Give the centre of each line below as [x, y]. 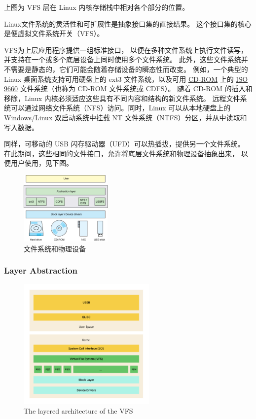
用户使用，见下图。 [42, 163]
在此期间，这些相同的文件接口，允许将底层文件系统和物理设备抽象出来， [121, 153]
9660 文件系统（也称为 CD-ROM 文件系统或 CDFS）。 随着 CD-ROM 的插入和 [128, 88]
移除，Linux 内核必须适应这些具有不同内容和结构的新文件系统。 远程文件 [122, 98]
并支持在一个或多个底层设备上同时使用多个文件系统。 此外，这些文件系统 [123, 59]
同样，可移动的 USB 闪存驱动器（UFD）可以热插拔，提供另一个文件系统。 [124, 144]
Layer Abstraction [41, 270]
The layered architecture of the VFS [78, 411]
